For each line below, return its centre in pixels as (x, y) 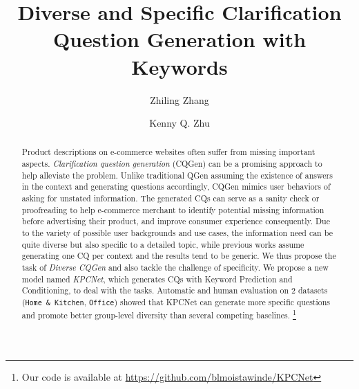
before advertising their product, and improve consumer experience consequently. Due (176, 221)
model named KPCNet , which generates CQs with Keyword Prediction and (157, 279)
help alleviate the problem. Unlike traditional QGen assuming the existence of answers (177, 175)
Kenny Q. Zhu (179, 123)
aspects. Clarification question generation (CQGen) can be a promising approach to (172, 164)
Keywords (179, 66)
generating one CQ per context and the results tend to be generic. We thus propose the (179, 256)
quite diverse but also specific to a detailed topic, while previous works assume (163, 244)
